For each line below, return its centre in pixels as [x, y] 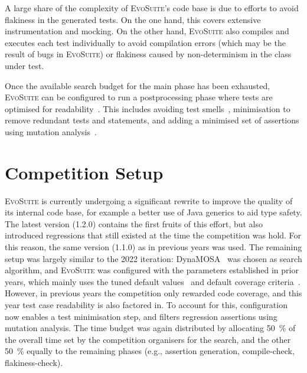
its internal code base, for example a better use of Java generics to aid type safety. [153, 212]
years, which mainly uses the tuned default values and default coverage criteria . [153, 281]
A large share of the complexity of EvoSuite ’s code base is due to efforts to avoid [152, 8]
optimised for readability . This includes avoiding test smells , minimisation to [148, 108]
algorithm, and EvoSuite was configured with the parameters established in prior [152, 270]
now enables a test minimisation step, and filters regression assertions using [141, 316]
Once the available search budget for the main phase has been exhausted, [138, 85]
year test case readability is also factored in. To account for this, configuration [146, 305]
